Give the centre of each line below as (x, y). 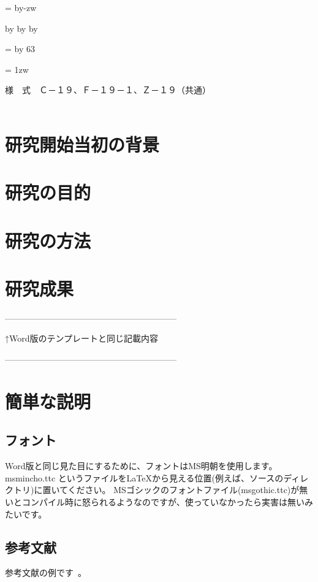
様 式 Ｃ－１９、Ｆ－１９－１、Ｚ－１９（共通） (108, 90)
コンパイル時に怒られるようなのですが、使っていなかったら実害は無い (163, 501)
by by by (21, 28)
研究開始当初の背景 (82, 144)
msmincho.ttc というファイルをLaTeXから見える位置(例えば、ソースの (144, 477)
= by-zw (21, 7)
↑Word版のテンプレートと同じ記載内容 (82, 338)
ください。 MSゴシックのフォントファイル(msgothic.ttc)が (184, 490)
